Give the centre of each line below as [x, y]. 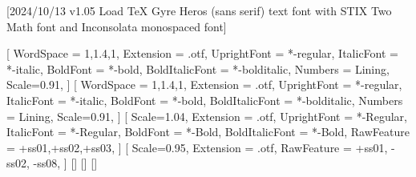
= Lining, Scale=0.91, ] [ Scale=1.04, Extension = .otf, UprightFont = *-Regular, [207, 116]
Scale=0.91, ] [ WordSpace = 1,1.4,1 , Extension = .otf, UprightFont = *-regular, [204, 84]
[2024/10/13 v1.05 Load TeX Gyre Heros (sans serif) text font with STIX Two [199, 10]
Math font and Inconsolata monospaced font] [117, 26]
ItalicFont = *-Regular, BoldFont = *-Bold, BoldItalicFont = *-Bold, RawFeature [208, 132]
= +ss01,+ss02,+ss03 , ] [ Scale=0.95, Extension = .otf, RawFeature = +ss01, [197, 147]
